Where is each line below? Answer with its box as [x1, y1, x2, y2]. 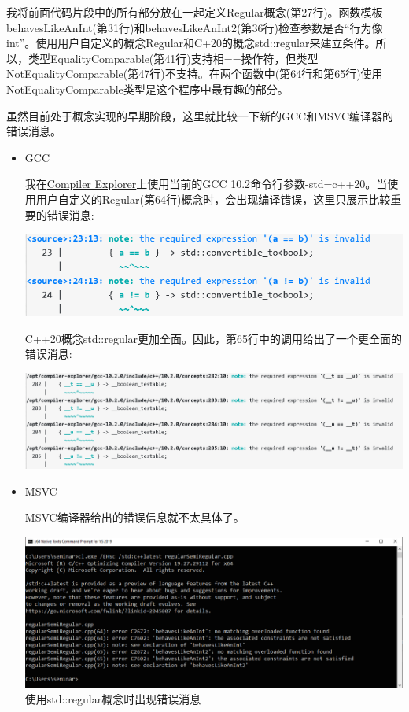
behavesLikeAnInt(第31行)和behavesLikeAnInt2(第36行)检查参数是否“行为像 [6, 19, 383, 35]
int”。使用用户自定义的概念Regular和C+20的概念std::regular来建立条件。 [6, 35, 376, 51]
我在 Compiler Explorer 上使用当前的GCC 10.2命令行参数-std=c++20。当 [24, 175, 388, 192]
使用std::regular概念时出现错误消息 [24, 691, 201, 707]
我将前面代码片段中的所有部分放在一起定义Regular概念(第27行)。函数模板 [6, 4, 383, 20]
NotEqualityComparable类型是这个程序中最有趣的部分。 [6, 80, 289, 97]
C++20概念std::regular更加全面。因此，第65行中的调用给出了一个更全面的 [24, 330, 403, 346]
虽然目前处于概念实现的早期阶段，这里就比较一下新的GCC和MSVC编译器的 [6, 107, 394, 124]
